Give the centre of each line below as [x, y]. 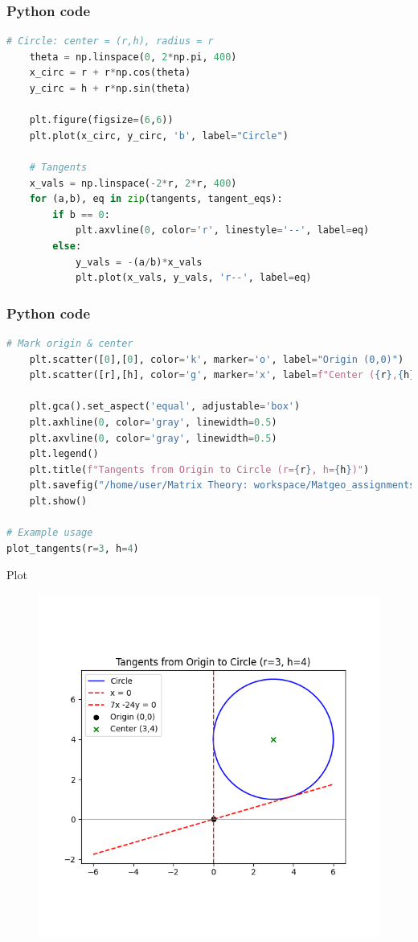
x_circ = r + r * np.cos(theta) [110, 73]
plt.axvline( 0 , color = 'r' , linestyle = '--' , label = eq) [222, 230]
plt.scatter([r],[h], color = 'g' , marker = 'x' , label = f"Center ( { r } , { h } [222, 375]
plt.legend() [64, 454]
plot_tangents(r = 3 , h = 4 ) [73, 548]
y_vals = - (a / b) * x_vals [139, 262]
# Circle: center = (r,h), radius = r [110, 41]
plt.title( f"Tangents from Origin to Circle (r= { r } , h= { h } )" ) [199, 469]
